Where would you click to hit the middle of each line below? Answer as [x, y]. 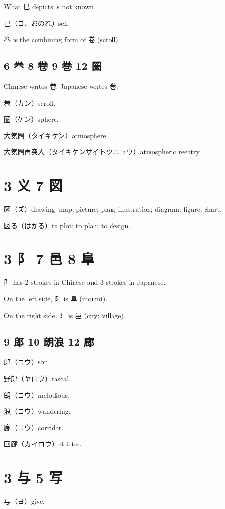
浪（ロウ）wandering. [37, 411]
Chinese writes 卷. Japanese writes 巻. [61, 86]
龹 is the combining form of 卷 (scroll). [62, 39]
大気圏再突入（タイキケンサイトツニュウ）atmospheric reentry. [103, 152]
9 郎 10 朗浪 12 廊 [49, 341]
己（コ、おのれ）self [36, 23]
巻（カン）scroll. [30, 102]
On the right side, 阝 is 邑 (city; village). [65, 315]
